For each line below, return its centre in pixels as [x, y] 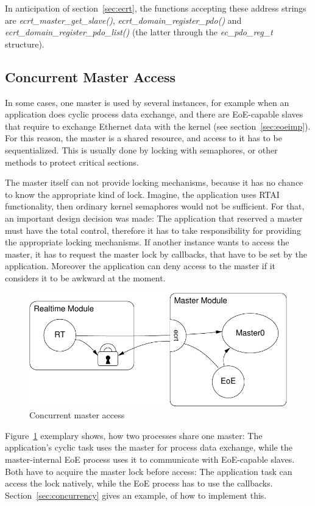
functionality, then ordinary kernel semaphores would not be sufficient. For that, [155, 206]
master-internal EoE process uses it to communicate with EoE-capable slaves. [150, 459]
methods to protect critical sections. [72, 162]
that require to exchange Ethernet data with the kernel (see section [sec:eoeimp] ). [158, 126]
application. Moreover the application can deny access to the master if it [140, 266]
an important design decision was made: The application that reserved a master [154, 218]
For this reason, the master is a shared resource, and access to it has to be [143, 138]
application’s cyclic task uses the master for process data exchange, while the [149, 447]
